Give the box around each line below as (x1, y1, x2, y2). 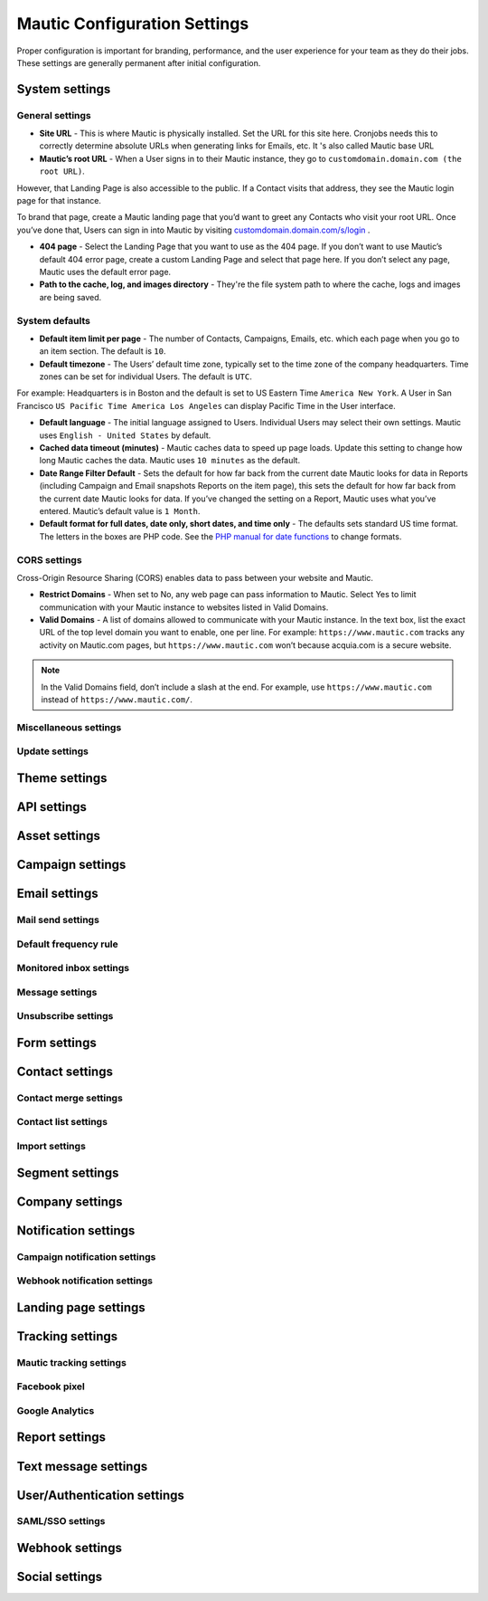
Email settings (16, 886, 99, 901)
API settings (16, 799, 88, 815)
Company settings (16, 1194, 123, 1209)
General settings (16, 109, 92, 121)
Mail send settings (16, 914, 99, 927)
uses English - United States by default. (39, 430, 211, 441)
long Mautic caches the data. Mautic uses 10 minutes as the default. (39, 455, 301, 466)
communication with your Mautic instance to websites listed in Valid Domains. (39, 602, 329, 613)
